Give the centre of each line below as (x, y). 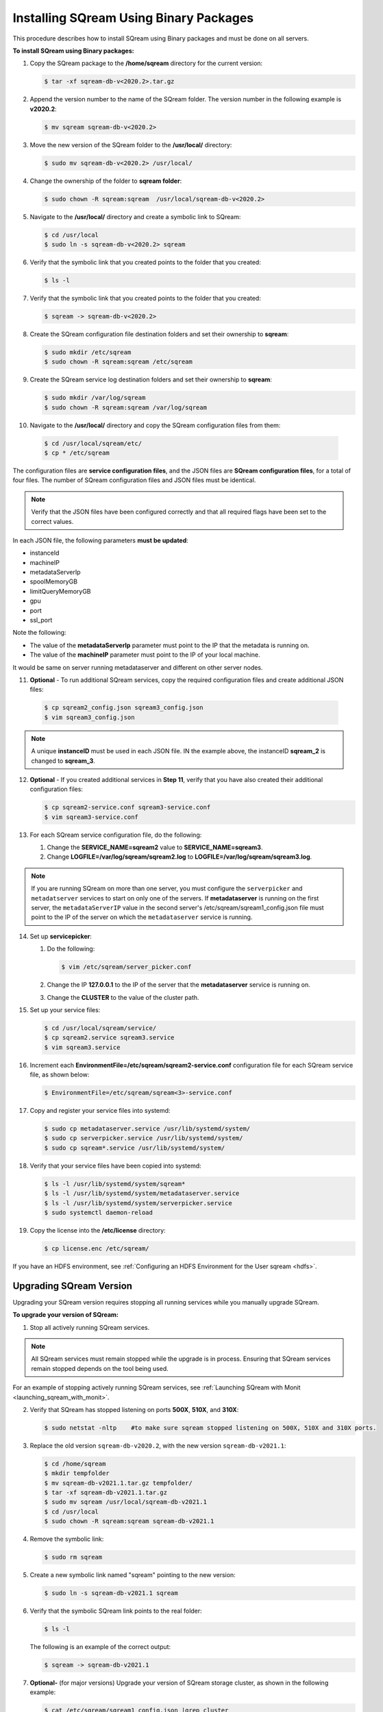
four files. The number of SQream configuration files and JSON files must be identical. (134, 480)
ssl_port (41, 620)
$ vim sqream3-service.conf (91, 817)
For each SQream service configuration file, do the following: (116, 835)
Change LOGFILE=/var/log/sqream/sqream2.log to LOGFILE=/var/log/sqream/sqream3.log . (180, 857)
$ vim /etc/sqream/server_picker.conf (126, 967)
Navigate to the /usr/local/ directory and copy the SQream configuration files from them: (155, 425)
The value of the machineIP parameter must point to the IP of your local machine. (145, 655)
